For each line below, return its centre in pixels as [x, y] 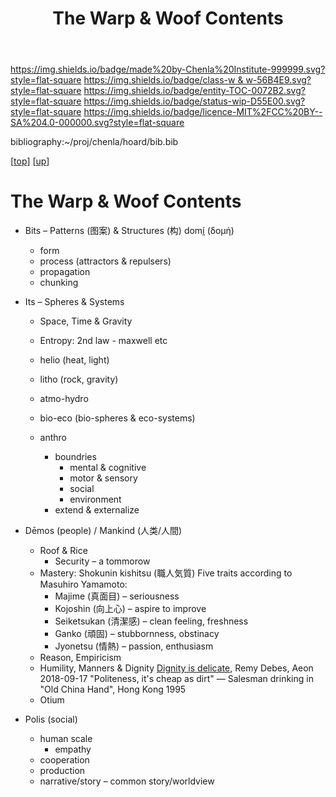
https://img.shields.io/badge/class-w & [163, 80]
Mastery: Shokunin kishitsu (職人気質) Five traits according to [166, 573]
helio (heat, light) [74, 360]
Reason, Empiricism [80, 658]
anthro [53, 438]
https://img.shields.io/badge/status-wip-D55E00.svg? [194, 101]
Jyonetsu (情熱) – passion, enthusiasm [134, 646]
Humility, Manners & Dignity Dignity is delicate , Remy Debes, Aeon [176, 668]
